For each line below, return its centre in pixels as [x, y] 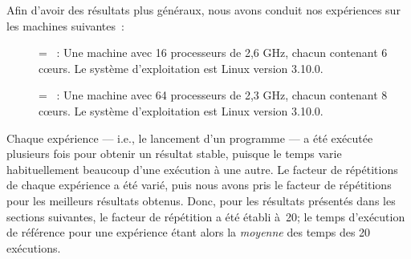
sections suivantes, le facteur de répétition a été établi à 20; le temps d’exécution [206, 216]
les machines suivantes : [65, 25]
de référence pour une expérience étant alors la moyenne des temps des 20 [189, 232]
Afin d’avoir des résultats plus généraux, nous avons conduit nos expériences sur [203, 10]
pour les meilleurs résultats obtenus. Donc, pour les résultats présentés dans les [201, 200]
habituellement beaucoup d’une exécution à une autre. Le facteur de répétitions [202, 169]
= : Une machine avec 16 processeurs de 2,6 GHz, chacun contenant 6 [213, 53]
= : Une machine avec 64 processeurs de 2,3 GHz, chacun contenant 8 [213, 95]
